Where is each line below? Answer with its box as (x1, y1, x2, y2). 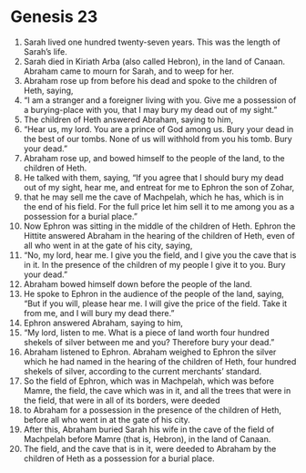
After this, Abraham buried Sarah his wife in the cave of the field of (23, 424, 275, 435)
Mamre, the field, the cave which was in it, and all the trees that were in (23, 385, 291, 396)
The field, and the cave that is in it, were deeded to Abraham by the (23, 443, 277, 454)
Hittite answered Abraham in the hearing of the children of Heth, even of (23, 230, 295, 241)
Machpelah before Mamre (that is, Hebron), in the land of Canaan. (23, 433, 271, 444)
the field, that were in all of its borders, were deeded (23, 395, 221, 406)
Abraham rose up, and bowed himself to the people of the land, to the (23, 152, 285, 163)
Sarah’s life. (23, 46, 67, 57)
